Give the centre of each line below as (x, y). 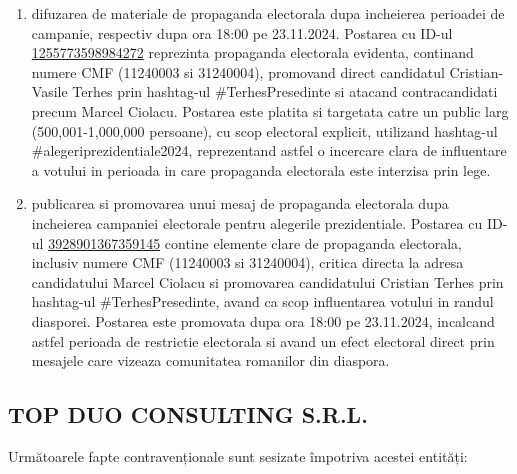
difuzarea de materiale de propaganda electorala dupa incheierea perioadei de (268, 13)
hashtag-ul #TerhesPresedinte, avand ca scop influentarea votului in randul (262, 301)
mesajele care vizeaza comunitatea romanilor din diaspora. (210, 360)
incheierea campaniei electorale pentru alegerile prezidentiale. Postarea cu (257, 222)
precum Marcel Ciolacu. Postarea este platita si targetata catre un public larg (270, 110)
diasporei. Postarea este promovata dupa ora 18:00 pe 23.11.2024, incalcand (263, 320)
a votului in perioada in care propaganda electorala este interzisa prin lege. (261, 169)
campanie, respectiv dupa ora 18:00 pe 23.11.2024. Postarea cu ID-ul (242, 32)
